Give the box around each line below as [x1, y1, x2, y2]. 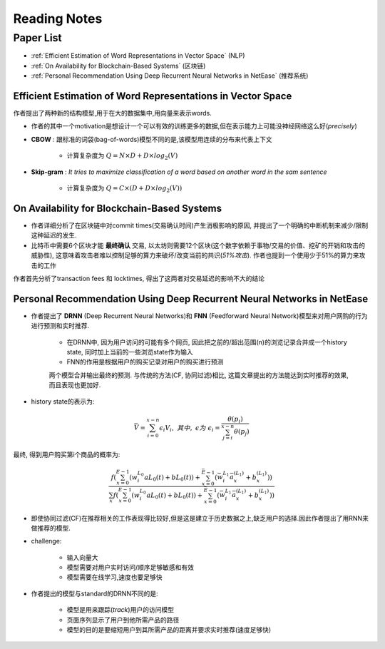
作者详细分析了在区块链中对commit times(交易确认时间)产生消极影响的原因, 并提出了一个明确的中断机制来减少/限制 [31, 221, 369, 230]
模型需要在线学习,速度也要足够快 [66, 573, 163, 581]
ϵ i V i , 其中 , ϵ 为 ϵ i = [159, 424, 220, 434]
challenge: [31, 537, 62, 546]
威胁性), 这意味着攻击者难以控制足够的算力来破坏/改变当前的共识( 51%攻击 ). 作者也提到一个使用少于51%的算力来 [31, 251, 359, 260]
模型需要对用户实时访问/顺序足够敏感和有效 [66, 563, 195, 572]
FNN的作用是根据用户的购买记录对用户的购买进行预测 [66, 357, 224, 367]
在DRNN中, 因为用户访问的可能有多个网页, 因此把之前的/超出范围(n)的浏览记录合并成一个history [66, 337, 347, 346]
